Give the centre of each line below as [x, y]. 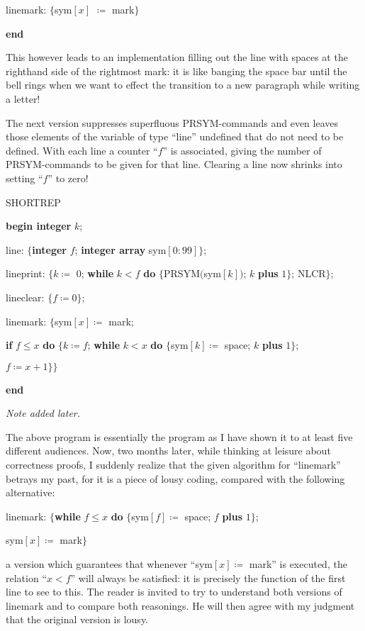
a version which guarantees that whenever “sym [109, 564]
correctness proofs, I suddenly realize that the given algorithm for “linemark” [173, 465]
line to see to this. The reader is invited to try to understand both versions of [174, 592]
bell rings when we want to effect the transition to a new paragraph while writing [183, 85]
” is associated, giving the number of [242, 150]
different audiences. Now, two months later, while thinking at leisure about [168, 451]
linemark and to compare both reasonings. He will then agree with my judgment [180, 605]
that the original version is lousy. [77, 619]
